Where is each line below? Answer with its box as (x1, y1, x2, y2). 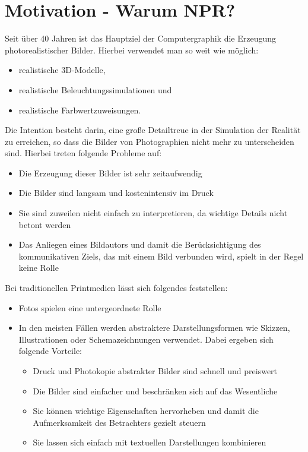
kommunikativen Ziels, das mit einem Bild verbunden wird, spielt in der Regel (18, 249, 304, 262)
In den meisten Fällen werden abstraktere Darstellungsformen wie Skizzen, (18, 321, 290, 334)
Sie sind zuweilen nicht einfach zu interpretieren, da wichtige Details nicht (18, 207, 288, 219)
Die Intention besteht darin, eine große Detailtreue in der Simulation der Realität (5, 124, 301, 136)
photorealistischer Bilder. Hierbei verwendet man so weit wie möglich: (5, 43, 259, 56)
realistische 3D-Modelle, (18, 64, 106, 76)
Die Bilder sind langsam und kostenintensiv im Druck (18, 187, 214, 199)
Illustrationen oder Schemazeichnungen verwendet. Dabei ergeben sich (18, 333, 274, 345)
